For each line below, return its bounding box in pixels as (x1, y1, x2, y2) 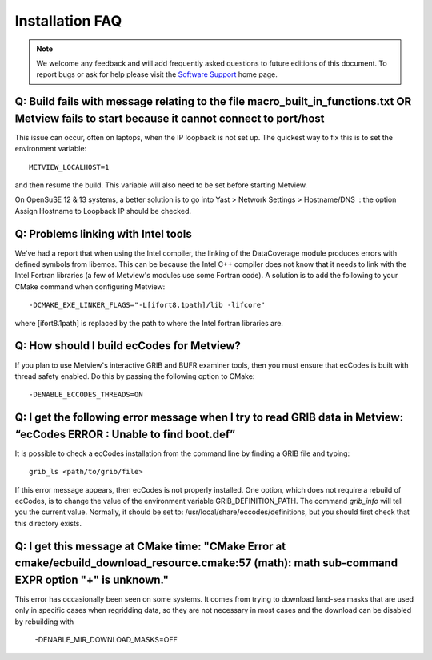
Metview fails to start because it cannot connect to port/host (14, 111, 325, 125)
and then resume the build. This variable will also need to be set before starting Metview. (14, 180, 308, 190)
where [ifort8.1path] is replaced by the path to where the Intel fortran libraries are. (14, 318, 284, 328)
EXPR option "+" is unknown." (14, 573, 170, 586)
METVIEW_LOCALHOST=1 (29, 163, 110, 171)
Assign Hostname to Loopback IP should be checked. (14, 206, 192, 215)
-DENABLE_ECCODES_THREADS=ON (29, 390, 143, 400)
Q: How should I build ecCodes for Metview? (14, 339, 242, 352)
